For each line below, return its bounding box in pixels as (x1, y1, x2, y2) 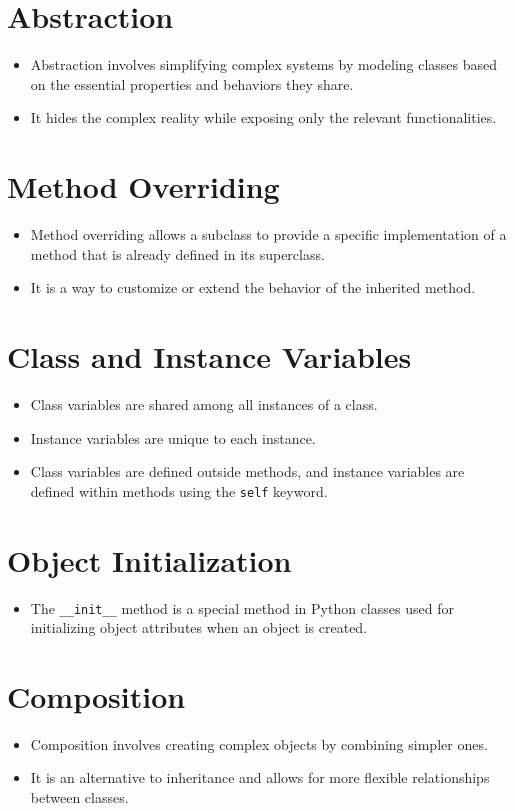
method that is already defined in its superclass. (30, 243, 325, 264)
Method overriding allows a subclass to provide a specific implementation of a (30, 224, 507, 245)
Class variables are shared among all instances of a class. (30, 393, 378, 414)
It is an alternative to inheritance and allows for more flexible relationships (30, 767, 490, 788)
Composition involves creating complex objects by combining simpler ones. (30, 733, 488, 754)
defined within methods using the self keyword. (30, 480, 328, 501)
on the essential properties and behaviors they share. (30, 73, 354, 94)
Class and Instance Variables (7, 336, 412, 376)
